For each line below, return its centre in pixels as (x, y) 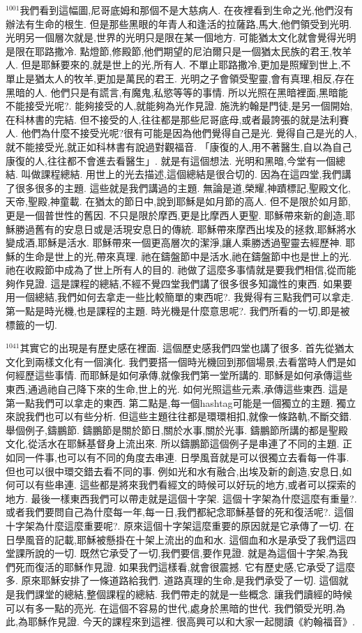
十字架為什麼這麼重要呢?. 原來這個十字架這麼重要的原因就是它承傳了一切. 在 (180, 525)
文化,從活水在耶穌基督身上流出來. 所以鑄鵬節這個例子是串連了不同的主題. (173, 444)
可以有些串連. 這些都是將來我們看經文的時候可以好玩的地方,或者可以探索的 (186, 485)
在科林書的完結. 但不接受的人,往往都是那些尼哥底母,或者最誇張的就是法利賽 (178, 119)
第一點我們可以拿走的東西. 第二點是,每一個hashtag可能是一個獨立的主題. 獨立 (181, 402)
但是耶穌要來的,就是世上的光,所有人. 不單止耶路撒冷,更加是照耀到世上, (181, 65)
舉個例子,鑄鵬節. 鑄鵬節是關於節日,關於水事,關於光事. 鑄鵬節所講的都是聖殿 (177, 430)
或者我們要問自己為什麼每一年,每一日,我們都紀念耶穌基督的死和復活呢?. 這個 (180, 512)
